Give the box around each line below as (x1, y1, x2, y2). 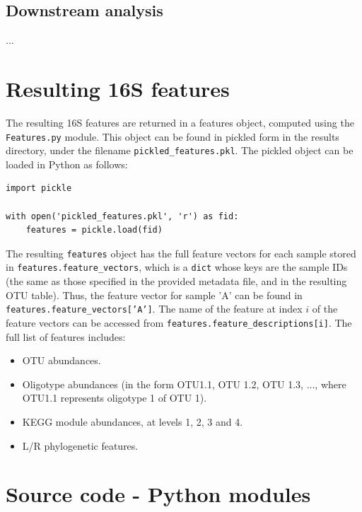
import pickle (6, 183, 72, 194)
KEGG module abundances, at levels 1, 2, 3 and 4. (22, 414, 243, 429)
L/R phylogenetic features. (22, 438, 139, 453)
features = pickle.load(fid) (25, 225, 163, 235)
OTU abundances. (22, 353, 101, 368)
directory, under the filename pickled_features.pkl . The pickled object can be (6, 143, 354, 158)
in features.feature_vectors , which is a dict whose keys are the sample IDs (6, 260, 348, 274)
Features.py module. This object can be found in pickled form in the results (6, 129, 339, 144)
